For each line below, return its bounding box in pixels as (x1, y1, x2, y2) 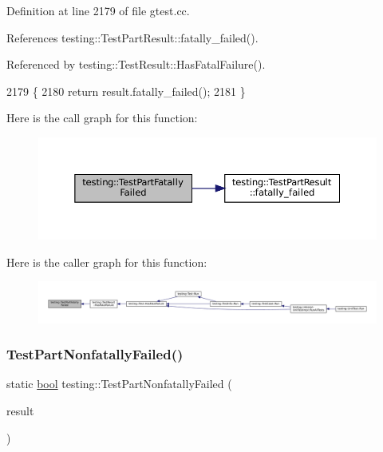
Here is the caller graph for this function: (6, 253, 207, 270)
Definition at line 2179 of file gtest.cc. (6, 2, 190, 18)
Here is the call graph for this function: (6, 109, 198, 126)
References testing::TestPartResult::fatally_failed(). (6, 29, 259, 46)
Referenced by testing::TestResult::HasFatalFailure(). (6, 56, 266, 73)
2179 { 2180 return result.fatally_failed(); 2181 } (6, 82, 246, 99)
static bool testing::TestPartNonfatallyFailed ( (6, 375, 232, 392)
